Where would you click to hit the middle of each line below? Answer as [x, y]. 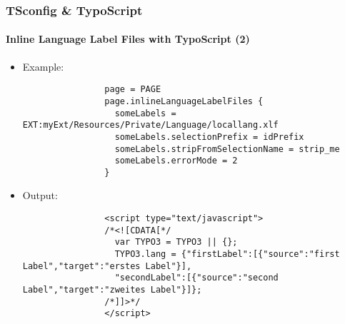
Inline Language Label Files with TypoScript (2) [128, 39]
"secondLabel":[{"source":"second [196, 278]
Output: [40, 195]
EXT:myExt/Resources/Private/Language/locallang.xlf [150, 125]
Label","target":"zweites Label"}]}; [112, 290]
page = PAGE [133, 90]
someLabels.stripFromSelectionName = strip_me [227, 149]
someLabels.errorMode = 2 [176, 161]
